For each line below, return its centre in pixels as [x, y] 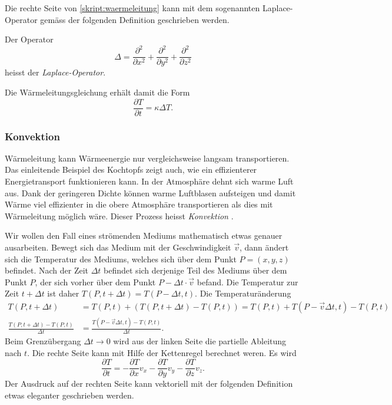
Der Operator [29, 39]
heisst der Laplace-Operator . [55, 72]
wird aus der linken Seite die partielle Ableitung [200, 341]
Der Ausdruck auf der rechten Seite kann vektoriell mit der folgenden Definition [149, 383]
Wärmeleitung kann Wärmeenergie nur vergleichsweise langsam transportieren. [147, 158]
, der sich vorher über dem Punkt [95, 281]
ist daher [63, 293]
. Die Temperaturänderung [243, 293]
